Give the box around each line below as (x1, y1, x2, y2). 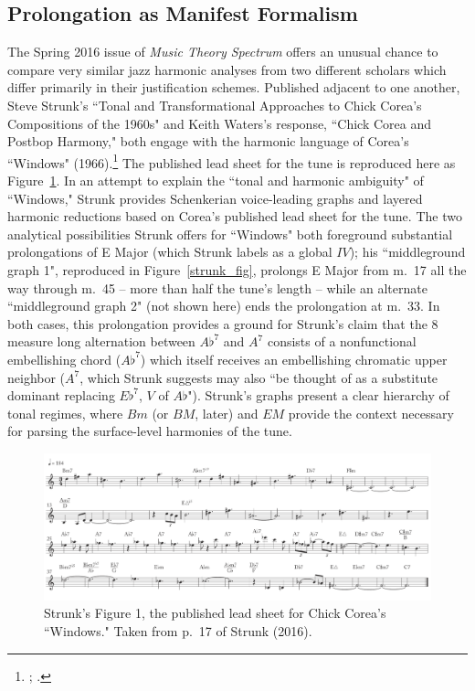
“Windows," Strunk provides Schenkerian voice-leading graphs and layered (7, 188, 423, 207)
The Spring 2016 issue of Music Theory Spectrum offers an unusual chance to (7, 42, 438, 61)
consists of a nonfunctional (267, 332, 417, 351)
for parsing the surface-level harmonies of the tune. (7, 421, 292, 441)
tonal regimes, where (7, 403, 123, 422)
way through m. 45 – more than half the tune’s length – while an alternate (7, 278, 427, 297)
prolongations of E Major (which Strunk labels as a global (7, 242, 332, 261)
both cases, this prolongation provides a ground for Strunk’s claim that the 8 (7, 314, 438, 333)
